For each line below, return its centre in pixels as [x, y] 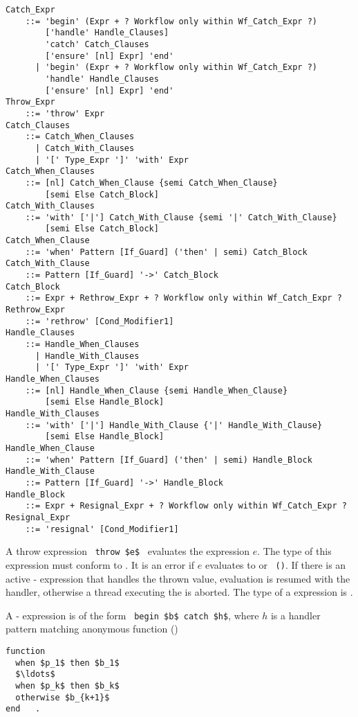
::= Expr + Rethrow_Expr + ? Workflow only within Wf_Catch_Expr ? [183, 298]
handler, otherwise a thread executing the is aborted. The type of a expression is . [179, 592]
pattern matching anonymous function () [92, 629]
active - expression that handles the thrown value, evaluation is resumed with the [178, 578]
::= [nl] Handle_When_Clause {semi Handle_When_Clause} [157, 390]
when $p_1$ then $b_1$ [67, 663]
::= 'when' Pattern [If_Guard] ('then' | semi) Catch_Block [166, 252]
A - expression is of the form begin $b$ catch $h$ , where [132, 615]
